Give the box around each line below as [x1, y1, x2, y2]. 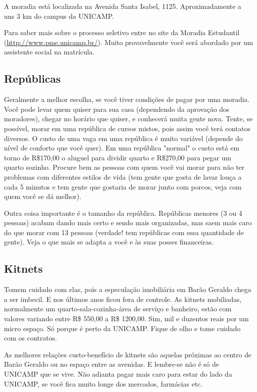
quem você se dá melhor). [4, 191, 82, 201]
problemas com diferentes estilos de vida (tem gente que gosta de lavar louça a [4, 171, 242, 182]
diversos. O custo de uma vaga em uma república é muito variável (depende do [4, 133, 243, 143]
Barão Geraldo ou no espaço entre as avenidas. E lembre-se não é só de [4, 359, 219, 369]
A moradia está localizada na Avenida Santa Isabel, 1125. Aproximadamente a [4, 1, 242, 11]
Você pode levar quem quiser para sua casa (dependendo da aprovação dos [4, 103, 229, 114]
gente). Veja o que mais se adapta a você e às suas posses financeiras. [4, 237, 214, 247]
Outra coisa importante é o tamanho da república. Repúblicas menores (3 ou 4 [4, 207, 243, 218]
